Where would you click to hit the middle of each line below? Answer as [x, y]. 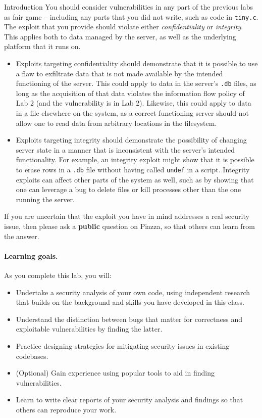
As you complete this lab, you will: [58, 275]
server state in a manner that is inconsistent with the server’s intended [125, 149]
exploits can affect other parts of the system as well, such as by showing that [135, 179]
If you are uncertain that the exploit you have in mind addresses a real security [127, 216]
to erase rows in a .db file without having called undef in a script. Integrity [133, 170]
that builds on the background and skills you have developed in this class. [130, 302]
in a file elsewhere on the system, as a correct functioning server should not [132, 113]
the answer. [22, 236]
